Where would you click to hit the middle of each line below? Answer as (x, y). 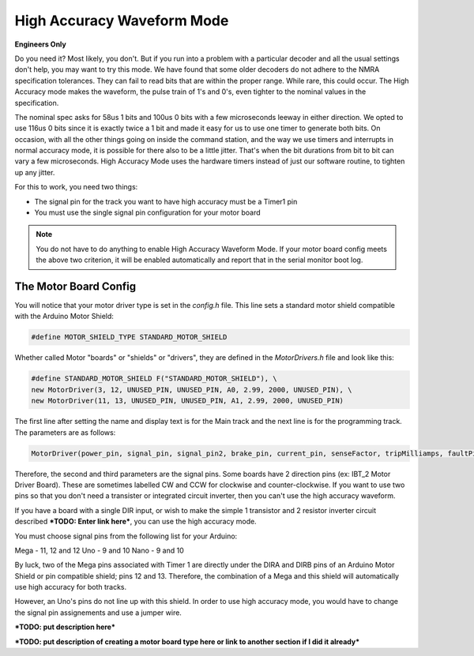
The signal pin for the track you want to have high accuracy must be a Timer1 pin (166, 201)
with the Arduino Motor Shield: (64, 317)
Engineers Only (40, 44)
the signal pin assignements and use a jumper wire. (98, 613)
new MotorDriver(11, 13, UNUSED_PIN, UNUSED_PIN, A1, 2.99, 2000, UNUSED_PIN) (187, 401)
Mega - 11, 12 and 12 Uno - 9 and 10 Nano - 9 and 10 (100, 550)
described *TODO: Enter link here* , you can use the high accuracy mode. (135, 522)
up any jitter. (35, 172)
